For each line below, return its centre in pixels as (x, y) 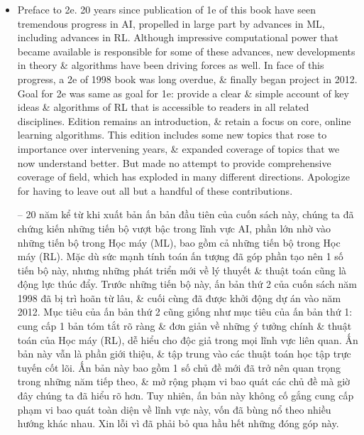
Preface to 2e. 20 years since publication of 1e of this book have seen (166, 9)
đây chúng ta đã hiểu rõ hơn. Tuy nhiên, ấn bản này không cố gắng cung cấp (186, 396)
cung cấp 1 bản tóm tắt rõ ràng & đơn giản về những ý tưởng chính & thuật (184, 326)
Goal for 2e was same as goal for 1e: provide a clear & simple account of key (183, 93)
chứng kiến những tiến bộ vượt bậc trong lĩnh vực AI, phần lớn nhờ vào (174, 228)
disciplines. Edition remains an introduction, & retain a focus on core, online (184, 120)
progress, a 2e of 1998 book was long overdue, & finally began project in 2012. (187, 79)
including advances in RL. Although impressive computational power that (178, 37)
